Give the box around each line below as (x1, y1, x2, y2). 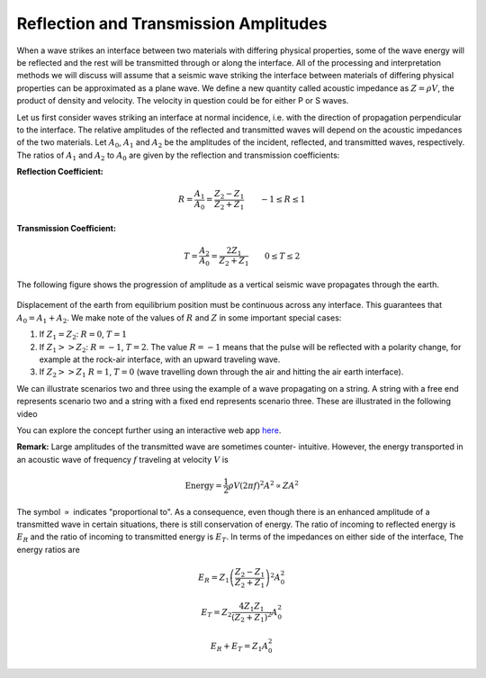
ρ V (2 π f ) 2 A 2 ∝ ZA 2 (228, 478, 299, 491)
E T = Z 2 (201, 607, 232, 619)
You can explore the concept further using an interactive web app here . (16, 424, 282, 436)
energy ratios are (16, 544, 80, 555)
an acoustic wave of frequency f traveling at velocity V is (16, 454, 229, 465)
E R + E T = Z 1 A (210, 641, 269, 653)
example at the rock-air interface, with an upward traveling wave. (39, 354, 281, 365)
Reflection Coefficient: (16, 167, 103, 177)
